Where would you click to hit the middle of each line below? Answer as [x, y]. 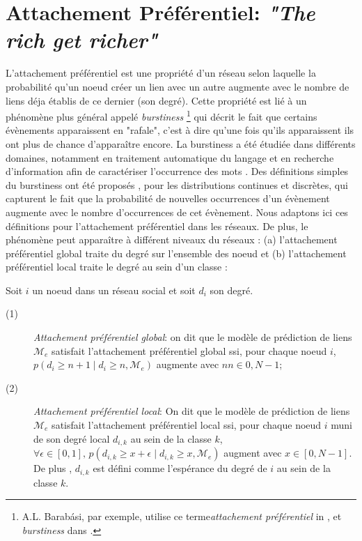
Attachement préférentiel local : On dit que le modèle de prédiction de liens [192, 411]
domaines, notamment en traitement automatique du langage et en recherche [170, 157]
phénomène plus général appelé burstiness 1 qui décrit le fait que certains [162, 115]
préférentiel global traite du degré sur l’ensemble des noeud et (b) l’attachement [176, 253]
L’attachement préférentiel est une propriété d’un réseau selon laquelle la [161, 73]
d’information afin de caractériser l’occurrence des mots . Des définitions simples [177, 171]
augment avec [253, 453]
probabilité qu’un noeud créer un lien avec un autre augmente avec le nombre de [178, 86]
